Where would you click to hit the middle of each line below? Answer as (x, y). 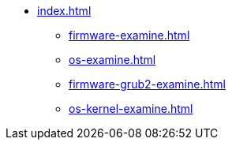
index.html (64, 11)
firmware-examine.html (129, 35)
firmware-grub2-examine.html (147, 84)
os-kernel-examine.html (131, 109)
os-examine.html (112, 60)
